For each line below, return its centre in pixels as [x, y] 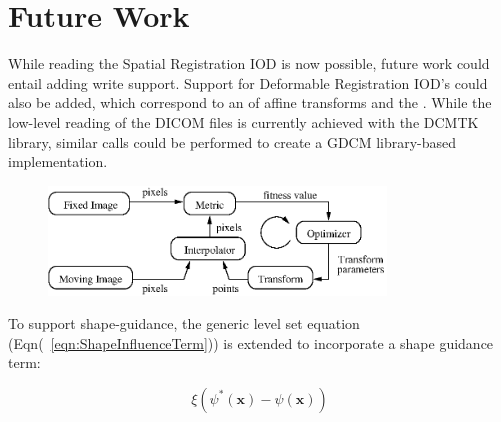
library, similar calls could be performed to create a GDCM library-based [232, 141]
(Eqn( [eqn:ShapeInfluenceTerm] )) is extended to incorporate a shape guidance [251, 342]
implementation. [58, 161]
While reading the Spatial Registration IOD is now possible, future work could [249, 63]
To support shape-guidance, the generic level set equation [184, 323]
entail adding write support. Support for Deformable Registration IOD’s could [248, 82]
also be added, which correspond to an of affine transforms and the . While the [250, 102]
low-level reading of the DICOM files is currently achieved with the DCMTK [243, 121]
